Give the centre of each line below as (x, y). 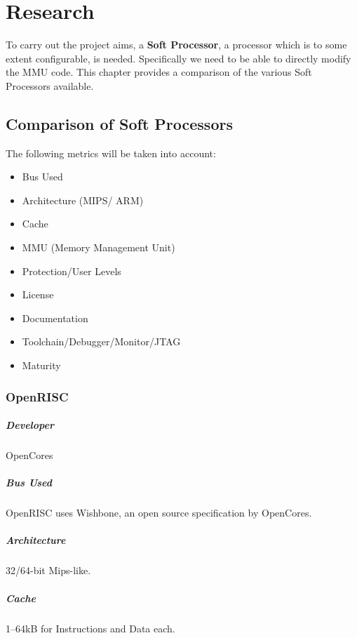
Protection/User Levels (72, 271)
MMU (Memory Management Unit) (99, 247)
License (38, 294)
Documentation (55, 318)
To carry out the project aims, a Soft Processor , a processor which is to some (176, 45)
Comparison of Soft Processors (119, 123)
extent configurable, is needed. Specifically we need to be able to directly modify (178, 58)
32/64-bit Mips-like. (48, 570)
